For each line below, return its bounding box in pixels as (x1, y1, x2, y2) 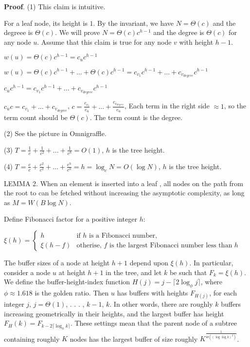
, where (200, 277, 223, 287)
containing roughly (4, 333, 60, 344)
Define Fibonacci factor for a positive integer (4, 213, 137, 224)
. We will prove (55, 27, 100, 37)
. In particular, (189, 258, 233, 268)
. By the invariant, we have (93, 17, 174, 28)
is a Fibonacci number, (89, 232, 157, 239)
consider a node (4, 267, 51, 277)
